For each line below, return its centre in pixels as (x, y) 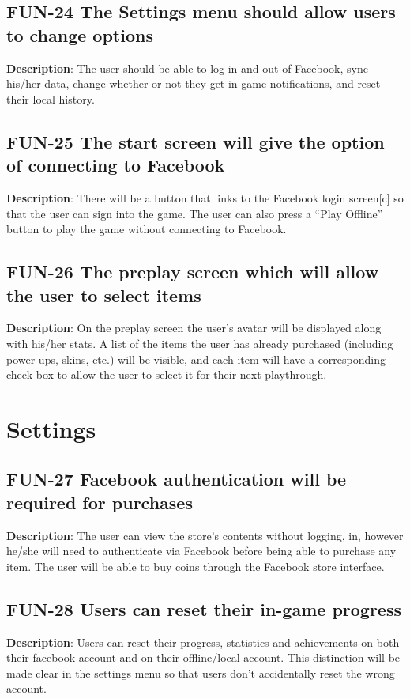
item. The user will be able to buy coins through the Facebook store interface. (196, 566)
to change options (80, 34)
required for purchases (100, 502)
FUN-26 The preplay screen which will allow (193, 272)
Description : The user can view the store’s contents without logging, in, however (205, 535)
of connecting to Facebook (116, 165)
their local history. (51, 98)
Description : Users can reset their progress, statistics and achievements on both (203, 642)
